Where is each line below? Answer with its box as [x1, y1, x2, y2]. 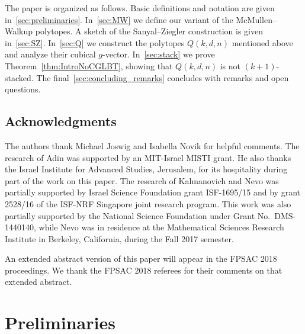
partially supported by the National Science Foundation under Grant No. [5, 209, 271, 221]
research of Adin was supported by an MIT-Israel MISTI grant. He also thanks [5, 151, 291, 163]
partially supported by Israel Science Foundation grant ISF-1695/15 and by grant [5, 186, 300, 198]
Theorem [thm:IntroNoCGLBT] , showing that [5, 59, 173, 72]
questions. [5, 83, 41, 95]
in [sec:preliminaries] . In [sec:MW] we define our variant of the [5, 13, 233, 25]
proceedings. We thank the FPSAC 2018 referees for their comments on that [5, 264, 282, 276]
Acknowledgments [5, 112, 117, 130]
